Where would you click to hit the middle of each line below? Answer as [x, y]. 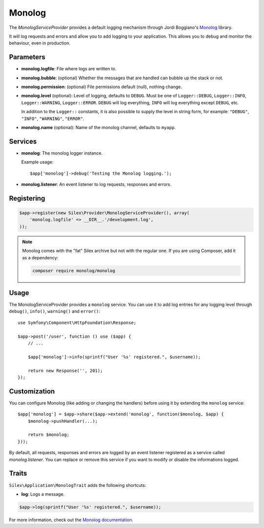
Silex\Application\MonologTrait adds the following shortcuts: [77, 485]
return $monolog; [48, 435]
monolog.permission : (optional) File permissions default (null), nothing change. [102, 87]
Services [23, 141]
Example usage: [37, 162]
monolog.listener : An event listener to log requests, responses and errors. [96, 184]
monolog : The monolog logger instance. [62, 153]
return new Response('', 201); [65, 370]
